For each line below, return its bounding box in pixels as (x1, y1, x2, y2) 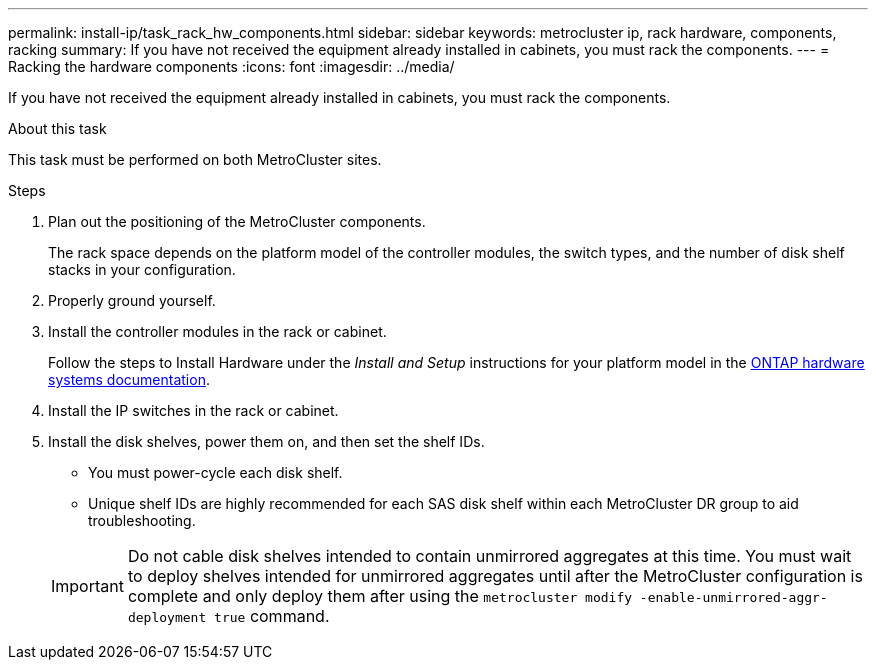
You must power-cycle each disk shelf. (88, 464, 343, 481)
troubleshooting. (88, 512, 196, 529)
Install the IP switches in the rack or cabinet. (48, 402, 339, 419)
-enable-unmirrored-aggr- (639, 590, 828, 605)
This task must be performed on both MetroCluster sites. (8, 151, 382, 168)
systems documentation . (48, 371, 210, 388)
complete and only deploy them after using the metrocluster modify (127, 586, 633, 606)
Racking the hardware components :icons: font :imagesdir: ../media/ (8, 58, 455, 75)
